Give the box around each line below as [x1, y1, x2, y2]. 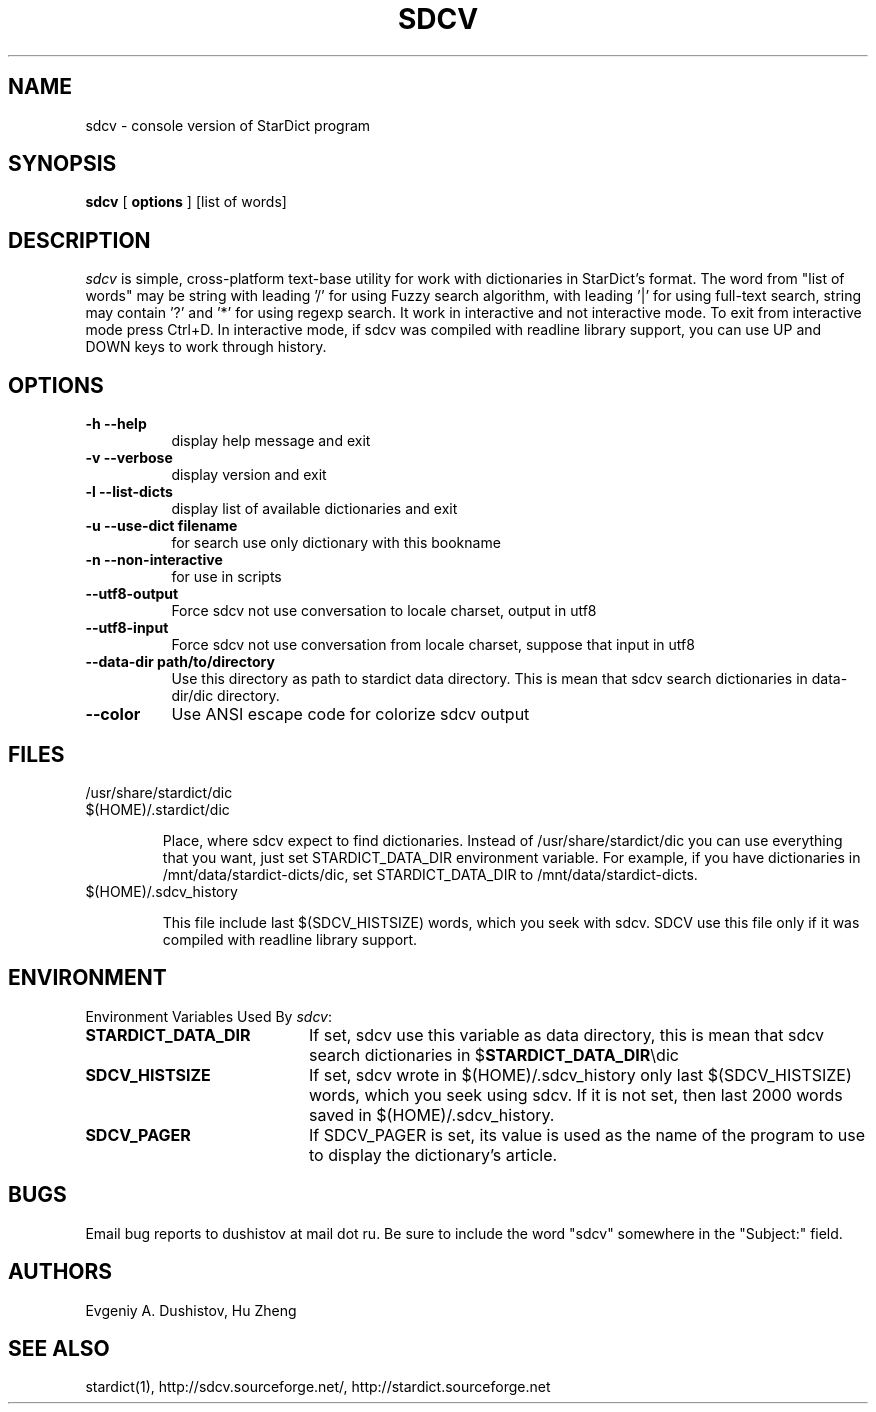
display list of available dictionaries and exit [171, 500, 458, 518]
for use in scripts [171, 568, 282, 586]
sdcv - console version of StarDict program [85, 116, 371, 134]
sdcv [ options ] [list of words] [85, 193, 287, 211]
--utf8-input [85, 619, 169, 637]
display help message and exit [171, 432, 371, 450]
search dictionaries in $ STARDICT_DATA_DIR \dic [308, 1044, 679, 1065]
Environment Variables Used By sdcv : [85, 1007, 333, 1025]
